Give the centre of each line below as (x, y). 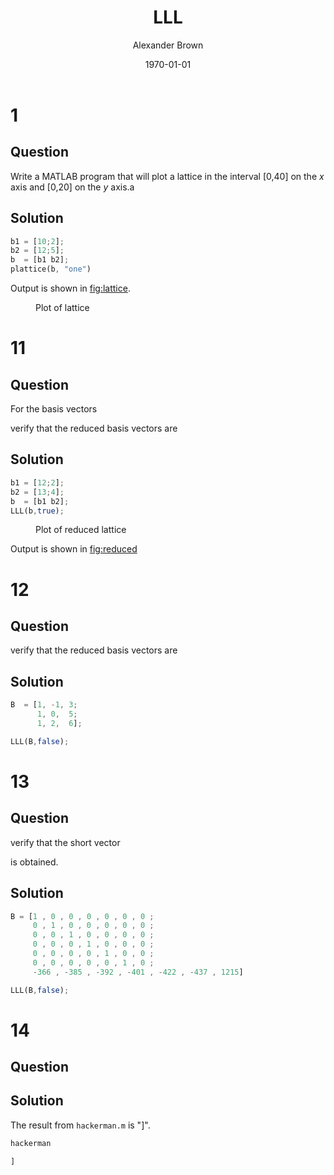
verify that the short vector (65, 842)
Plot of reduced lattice (81, 530)
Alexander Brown (168, 45)
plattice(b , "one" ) (51, 269)
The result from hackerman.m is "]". (80, 1125)
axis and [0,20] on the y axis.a (72, 187)
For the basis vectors (54, 409)
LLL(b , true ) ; (37, 511)
